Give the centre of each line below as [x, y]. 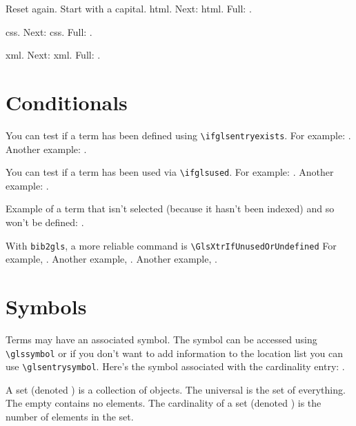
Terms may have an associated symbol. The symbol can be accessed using [161, 339]
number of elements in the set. [70, 417]
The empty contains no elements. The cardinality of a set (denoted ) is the [164, 403]
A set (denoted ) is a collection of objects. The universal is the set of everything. [176, 389]
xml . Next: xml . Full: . [53, 55]
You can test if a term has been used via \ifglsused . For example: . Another [170, 172]
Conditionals [67, 102]
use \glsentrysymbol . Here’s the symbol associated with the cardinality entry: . [175, 366]
